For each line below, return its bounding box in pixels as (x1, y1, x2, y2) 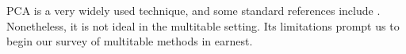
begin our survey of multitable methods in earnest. (6, 33, 253, 49)
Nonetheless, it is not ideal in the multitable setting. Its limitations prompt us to (6, 17, 400, 34)
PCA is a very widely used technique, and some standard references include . (6, 2, 381, 18)
